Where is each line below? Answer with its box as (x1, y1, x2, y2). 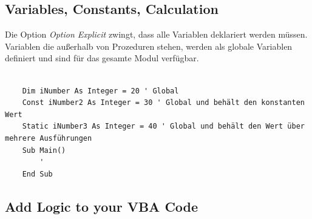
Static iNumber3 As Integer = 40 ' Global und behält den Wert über (22, 122, 305, 131)
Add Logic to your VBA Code (5, 197, 198, 215)
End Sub (22, 169, 53, 178)
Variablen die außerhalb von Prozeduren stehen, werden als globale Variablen (5, 39, 293, 52)
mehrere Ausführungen (5, 133, 92, 143)
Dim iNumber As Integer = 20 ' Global (22, 86, 179, 95)
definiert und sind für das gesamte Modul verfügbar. (5, 52, 199, 64)
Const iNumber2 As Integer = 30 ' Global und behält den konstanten (22, 98, 305, 107)
